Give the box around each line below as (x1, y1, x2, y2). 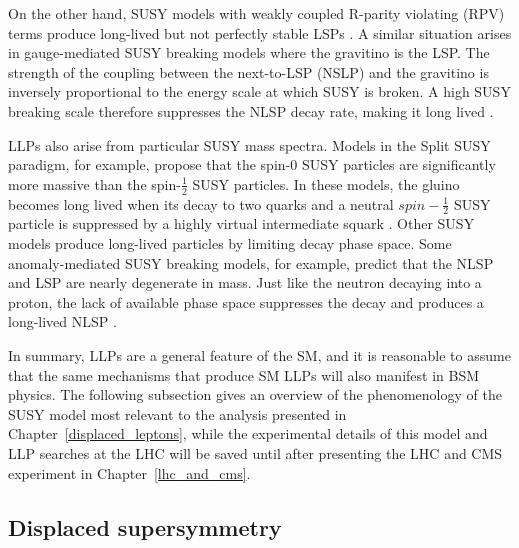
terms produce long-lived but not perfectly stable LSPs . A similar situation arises (8, 22, 512, 43)
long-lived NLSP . (8, 311, 117, 332)
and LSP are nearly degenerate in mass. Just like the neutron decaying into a (8, 272, 482, 293)
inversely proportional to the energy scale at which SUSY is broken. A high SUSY (8, 81, 511, 102)
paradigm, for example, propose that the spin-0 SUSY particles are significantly (8, 154, 496, 175)
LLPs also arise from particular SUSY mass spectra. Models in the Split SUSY (8, 134, 491, 155)
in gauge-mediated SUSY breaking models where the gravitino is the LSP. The (8, 42, 490, 63)
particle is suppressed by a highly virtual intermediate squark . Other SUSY (8, 213, 475, 234)
